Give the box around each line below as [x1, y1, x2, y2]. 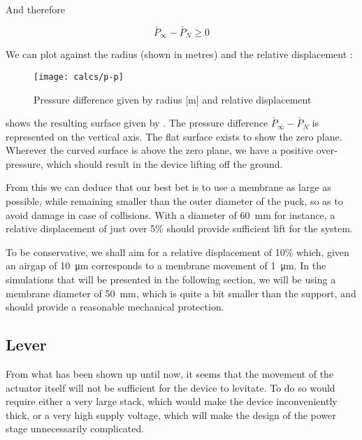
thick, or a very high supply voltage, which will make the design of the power [6, 407, 336, 422]
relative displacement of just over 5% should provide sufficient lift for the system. [6, 221, 353, 236]
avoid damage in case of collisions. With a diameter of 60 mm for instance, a [6, 207, 335, 222]
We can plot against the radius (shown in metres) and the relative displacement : [6, 47, 353, 62]
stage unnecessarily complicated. [6, 421, 145, 436]
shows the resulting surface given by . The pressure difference [6, 115, 268, 130]
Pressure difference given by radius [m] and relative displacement [34, 92, 312, 106]
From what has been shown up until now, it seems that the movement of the [6, 367, 334, 381]
